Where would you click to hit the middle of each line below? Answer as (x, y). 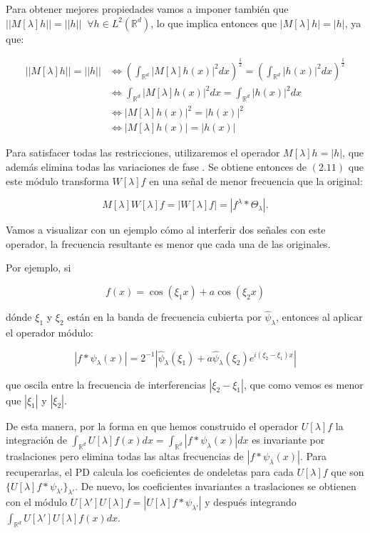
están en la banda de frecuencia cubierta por (164, 317)
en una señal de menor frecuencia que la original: (256, 180)
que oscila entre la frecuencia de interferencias (106, 384)
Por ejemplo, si (38, 268)
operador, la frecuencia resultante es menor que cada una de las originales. (168, 243)
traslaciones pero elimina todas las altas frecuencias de (125, 456)
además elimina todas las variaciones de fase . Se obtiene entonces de (156, 167)
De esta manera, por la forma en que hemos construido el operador (152, 425)
